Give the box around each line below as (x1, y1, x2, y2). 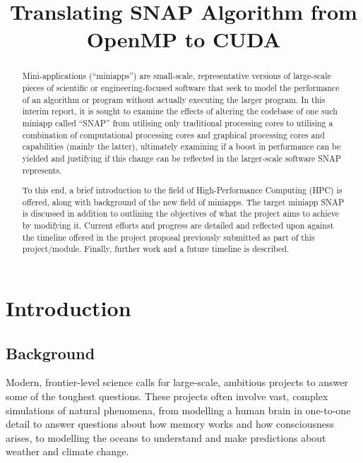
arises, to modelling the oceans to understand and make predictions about (6, 430, 326, 445)
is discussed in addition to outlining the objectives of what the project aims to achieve (22, 208, 340, 220)
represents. (22, 164, 62, 176)
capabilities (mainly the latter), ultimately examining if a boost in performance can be (22, 140, 341, 152)
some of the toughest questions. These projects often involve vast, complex (6, 389, 328, 404)
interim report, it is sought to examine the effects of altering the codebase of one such (22, 105, 338, 117)
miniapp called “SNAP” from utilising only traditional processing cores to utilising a (22, 116, 333, 128)
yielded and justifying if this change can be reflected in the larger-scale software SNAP (22, 152, 341, 164)
